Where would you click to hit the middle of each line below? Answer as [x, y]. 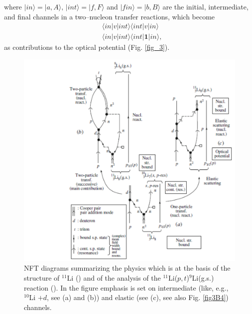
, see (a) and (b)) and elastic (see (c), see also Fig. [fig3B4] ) [138, 297]
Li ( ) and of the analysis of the [114, 278]
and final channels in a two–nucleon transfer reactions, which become [110, 16]
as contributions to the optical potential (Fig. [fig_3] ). [87, 47]
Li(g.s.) [203, 278]
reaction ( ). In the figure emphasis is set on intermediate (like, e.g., [126, 287]
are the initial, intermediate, [205, 6]
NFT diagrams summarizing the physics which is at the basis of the [127, 268]
